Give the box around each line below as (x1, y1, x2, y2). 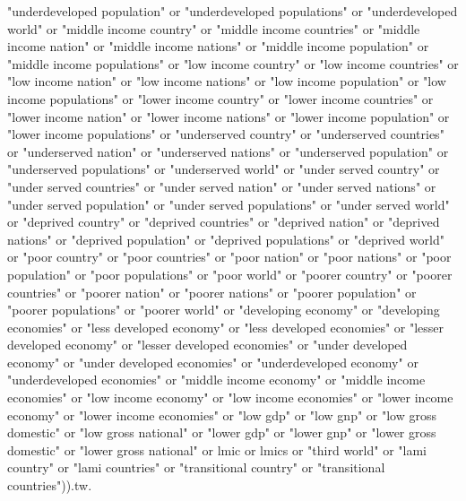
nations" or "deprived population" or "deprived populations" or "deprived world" (7, 229, 444, 248)
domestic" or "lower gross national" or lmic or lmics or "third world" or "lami (7, 440, 427, 459)
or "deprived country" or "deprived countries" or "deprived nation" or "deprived (7, 212, 440, 231)
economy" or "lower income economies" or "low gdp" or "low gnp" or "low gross (7, 405, 436, 424)
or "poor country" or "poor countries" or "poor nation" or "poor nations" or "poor (7, 247, 452, 266)
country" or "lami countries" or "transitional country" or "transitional (7, 458, 385, 477)
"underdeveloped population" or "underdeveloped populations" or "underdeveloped (7, 2, 458, 20)
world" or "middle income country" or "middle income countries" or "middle (7, 19, 420, 38)
